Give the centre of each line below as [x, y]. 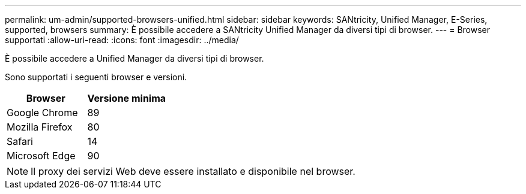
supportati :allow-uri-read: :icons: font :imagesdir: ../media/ [122, 40]
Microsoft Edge [41, 156]
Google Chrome [42, 113]
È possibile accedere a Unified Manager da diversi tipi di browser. [135, 58]
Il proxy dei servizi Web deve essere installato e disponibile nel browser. [193, 171]
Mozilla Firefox [40, 127]
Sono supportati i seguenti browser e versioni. [96, 77]
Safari [20, 141]
